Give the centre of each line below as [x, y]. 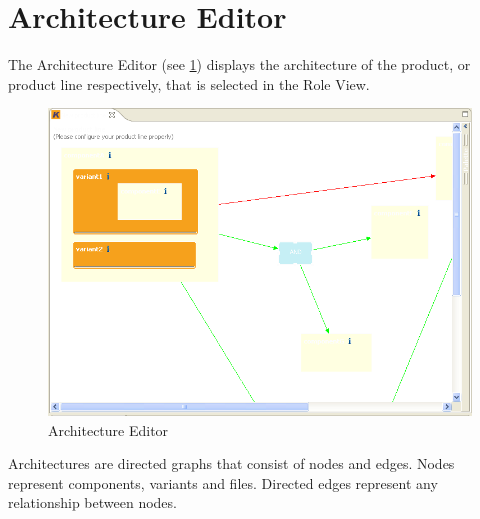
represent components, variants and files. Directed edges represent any [223, 482]
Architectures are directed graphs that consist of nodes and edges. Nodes [231, 463]
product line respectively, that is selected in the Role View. [189, 83]
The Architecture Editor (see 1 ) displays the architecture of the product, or [239, 64]
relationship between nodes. [92, 502]
